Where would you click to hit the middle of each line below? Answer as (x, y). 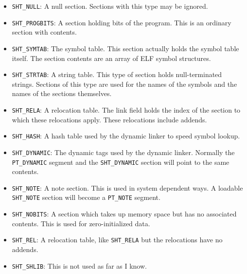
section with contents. (44, 32)
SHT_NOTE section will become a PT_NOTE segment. (86, 197)
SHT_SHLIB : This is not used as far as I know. (79, 265)
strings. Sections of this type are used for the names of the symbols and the (124, 84)
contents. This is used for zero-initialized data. (81, 223)
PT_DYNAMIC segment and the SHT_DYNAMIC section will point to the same (121, 162)
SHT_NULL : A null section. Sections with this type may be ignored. (110, 6)
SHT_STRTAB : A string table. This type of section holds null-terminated (117, 74)
